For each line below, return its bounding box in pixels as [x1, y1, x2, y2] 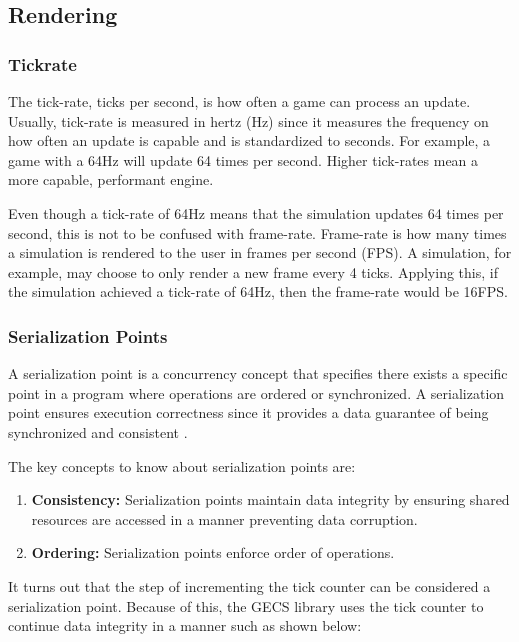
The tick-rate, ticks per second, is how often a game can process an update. [8, 91, 471, 111]
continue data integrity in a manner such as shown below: [8, 615, 362, 636]
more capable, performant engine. [8, 169, 214, 190]
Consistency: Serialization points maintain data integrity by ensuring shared [31, 489, 510, 510]
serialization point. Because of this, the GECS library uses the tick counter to [8, 595, 484, 616]
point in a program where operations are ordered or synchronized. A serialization [8, 382, 505, 403]
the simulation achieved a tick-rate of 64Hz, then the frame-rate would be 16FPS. [8, 281, 508, 302]
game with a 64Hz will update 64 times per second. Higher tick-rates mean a [8, 149, 479, 170]
